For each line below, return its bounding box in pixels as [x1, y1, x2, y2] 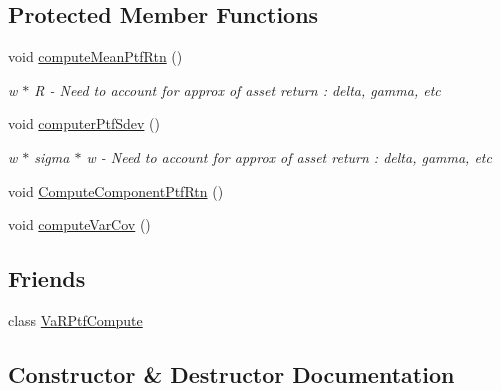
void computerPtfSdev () [8, 113, 160, 134]
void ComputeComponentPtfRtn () [8, 180, 224, 201]
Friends [8, 263, 86, 294]
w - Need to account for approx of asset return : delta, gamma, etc [86, 146, 492, 167]
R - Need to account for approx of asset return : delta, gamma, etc [34, 79, 441, 100]
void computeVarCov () [8, 214, 151, 235]
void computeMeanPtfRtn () [8, 46, 183, 67]
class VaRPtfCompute [8, 309, 143, 330]
